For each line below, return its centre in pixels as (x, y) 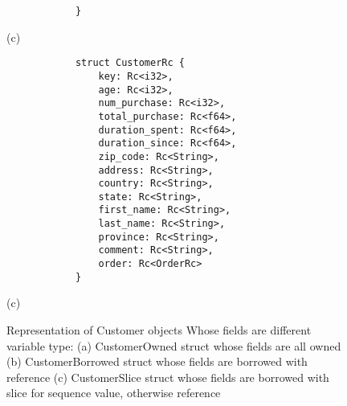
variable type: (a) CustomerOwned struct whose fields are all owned (174, 345)
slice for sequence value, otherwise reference (114, 393)
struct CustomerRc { (130, 63)
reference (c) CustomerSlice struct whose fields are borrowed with (168, 377)
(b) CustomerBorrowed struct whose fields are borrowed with (157, 361)
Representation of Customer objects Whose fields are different (159, 330)
